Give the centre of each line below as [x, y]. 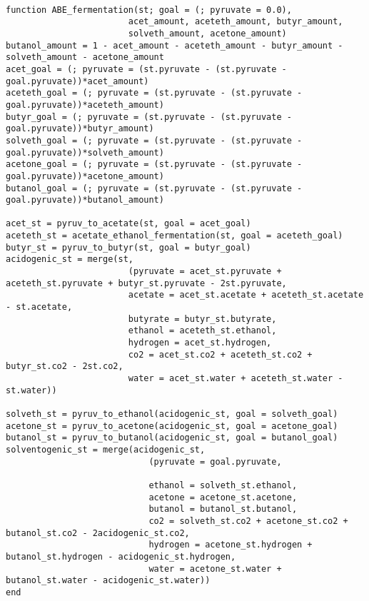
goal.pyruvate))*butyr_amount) [80, 129]
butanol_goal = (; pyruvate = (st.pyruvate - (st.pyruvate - [154, 188]
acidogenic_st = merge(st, [70, 259]
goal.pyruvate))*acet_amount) [77, 81]
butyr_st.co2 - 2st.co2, [65, 367]
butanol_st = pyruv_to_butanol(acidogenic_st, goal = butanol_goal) [172, 438]
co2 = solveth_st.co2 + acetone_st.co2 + [248, 521]
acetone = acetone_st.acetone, [223, 497]
